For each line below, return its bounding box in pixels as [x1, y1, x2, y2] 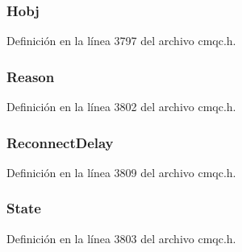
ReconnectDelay [6, 132, 114, 152]
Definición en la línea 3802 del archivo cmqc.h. [6, 98, 236, 115]
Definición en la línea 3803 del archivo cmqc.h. [6, 229, 236, 246]
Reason [6, 66, 55, 86]
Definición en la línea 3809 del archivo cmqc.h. [6, 163, 236, 180]
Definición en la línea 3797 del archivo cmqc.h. [6, 32, 236, 49]
